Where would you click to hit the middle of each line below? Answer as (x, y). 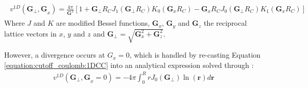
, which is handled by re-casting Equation (195, 55)
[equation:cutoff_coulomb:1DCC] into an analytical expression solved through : (129, 65)
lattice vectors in (30, 33)
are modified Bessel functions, (103, 23)
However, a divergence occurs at (55, 55)
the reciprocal (225, 23)
